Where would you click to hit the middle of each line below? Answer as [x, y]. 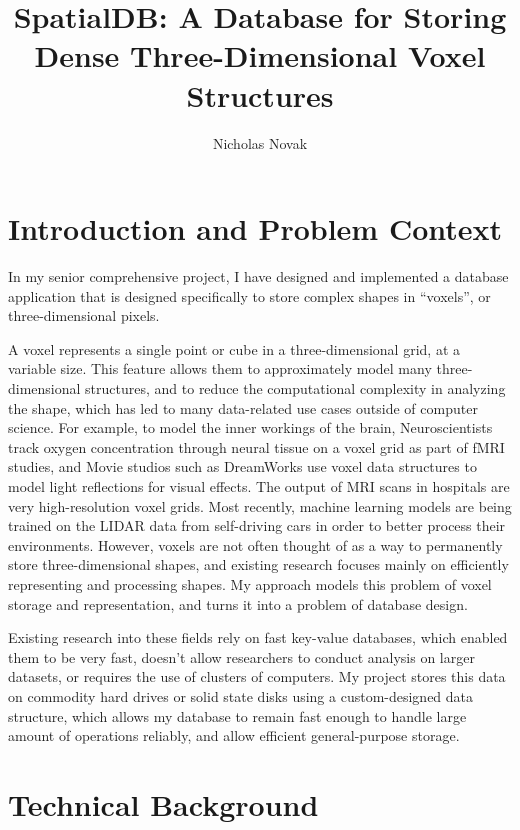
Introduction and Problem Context [255, 228]
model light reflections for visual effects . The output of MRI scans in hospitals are [259, 485]
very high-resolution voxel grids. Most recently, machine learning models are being [260, 505]
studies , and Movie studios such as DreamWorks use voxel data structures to [242, 466]
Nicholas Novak [260, 142]
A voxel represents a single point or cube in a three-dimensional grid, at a [234, 348]
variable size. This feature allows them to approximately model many [220, 368]
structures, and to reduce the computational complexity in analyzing [295, 388]
